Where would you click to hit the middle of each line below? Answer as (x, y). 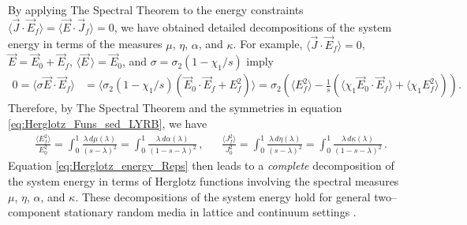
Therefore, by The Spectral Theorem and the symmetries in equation (175, 108)
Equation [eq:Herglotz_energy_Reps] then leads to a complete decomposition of (201, 165)
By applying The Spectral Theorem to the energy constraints (156, 9)
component (34, 212)
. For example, (268, 44)
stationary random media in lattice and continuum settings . (210, 212)
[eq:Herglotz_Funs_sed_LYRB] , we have (108, 124)
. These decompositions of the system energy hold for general (223, 196)
